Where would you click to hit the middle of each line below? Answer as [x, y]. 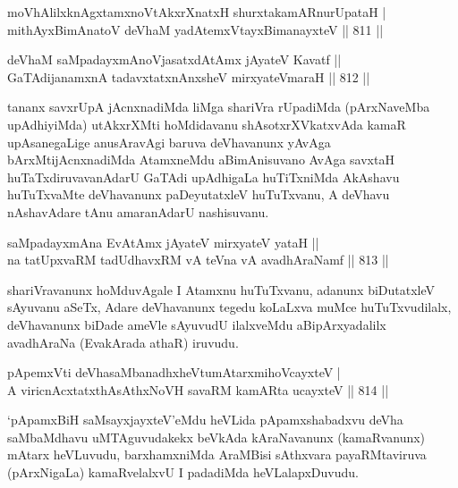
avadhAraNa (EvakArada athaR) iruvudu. [123, 342]
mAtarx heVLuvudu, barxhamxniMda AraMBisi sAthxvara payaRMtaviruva [217, 454]
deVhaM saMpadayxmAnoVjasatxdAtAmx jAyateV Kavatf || [174, 59]
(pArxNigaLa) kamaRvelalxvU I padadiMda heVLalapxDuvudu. [183, 472]
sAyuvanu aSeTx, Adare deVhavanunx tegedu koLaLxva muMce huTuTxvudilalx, [229, 307]
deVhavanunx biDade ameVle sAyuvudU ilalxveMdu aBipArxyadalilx [197, 324]
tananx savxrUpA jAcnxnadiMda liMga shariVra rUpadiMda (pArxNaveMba [219, 107]
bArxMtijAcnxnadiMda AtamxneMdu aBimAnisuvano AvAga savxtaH [201, 160]
